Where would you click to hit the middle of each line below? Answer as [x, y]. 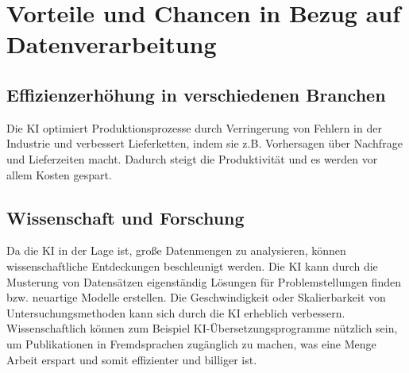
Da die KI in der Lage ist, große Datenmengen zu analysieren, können [176, 250]
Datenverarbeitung [112, 44]
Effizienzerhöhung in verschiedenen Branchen [196, 94]
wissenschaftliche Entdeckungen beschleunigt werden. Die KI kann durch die [192, 265]
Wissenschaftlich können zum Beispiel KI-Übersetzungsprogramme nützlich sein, [202, 328]
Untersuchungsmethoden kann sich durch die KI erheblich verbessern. [176, 312]
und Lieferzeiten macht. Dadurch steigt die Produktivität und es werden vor [192, 158]
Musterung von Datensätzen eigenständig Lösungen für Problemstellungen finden [204, 281]
